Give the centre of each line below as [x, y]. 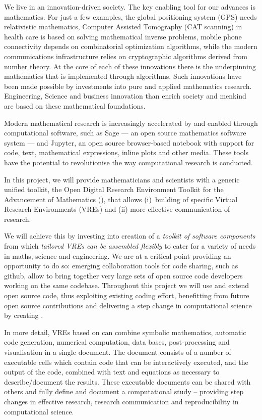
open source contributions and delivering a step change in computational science [128, 305]
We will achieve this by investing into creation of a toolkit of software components [130, 236]
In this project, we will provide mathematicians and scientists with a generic [122, 179]
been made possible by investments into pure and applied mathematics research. [128, 86]
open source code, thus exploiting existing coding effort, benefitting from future [127, 295]
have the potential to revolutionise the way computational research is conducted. [128, 162]
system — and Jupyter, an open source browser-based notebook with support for [129, 142]
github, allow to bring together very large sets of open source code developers [123, 275]
